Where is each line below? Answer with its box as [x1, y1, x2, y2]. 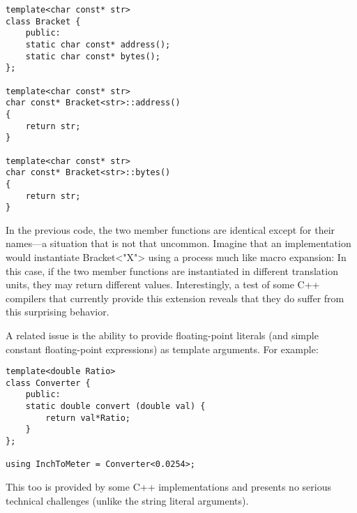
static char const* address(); [25, 39, 171, 50]
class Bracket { [6, 16, 81, 27]
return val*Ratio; [45, 412, 130, 423]
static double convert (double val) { [25, 401, 206, 412]
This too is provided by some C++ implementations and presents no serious [6, 479, 331, 494]
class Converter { [6, 378, 91, 388]
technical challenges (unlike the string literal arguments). [6, 493, 249, 507]
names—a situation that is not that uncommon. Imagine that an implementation [6, 236, 351, 251]
